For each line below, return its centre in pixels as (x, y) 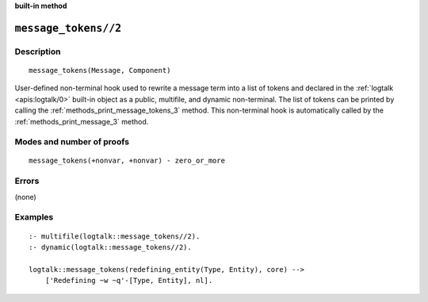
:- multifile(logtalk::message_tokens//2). (115, 236)
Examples (34, 217)
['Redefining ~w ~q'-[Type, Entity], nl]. (129, 281)
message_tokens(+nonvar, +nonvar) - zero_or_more (127, 161)
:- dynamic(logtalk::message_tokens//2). (110, 247)
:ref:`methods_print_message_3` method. (82, 121)
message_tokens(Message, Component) (100, 70)
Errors (27, 181)
